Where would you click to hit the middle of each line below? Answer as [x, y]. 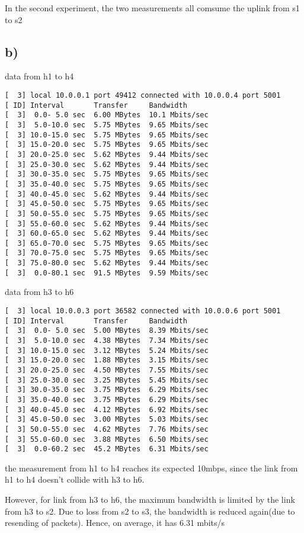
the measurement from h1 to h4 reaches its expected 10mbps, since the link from [151, 468]
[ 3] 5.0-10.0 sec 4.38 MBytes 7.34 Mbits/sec [107, 341]
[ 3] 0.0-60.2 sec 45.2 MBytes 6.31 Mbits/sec [107, 449]
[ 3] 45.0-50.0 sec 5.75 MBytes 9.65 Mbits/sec [107, 204]
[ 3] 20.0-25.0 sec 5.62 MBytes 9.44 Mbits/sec [107, 154]
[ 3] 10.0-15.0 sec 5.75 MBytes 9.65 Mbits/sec [107, 135]
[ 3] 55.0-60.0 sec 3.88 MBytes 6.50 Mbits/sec [107, 439]
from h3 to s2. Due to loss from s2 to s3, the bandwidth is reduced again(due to [150, 511]
